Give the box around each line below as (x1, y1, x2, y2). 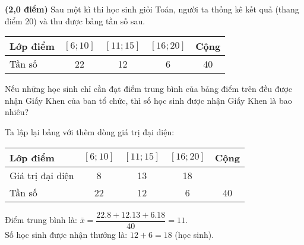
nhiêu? (5, 106, 29, 118)
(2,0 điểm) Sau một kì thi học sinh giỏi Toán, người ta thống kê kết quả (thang (5, 3, 299, 15)
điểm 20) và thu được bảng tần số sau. (5, 14, 145, 27)
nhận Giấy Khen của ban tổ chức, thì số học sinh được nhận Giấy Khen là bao (5, 94, 292, 106)
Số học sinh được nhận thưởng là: (5, 228, 128, 240)
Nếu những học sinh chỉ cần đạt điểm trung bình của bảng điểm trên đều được (5, 82, 292, 95)
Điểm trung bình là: (5, 214, 77, 226)
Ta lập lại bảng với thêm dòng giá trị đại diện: (5, 125, 175, 138)
